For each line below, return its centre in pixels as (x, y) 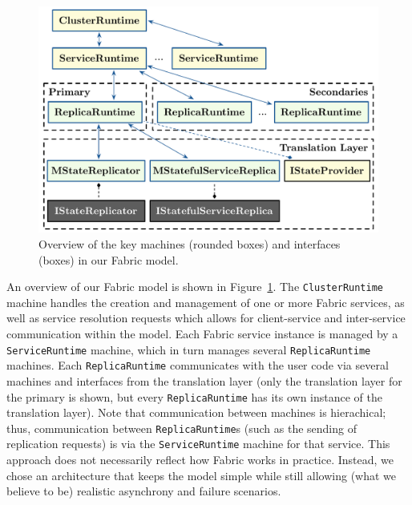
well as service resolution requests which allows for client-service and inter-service (206, 318)
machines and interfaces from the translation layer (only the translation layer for (204, 380)
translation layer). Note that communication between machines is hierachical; (196, 412)
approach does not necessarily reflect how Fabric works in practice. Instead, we (200, 460)
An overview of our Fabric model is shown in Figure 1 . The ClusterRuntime (195, 287)
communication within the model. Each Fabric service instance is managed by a (202, 334)
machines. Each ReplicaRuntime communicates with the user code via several (198, 365)
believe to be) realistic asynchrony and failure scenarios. (144, 491)
